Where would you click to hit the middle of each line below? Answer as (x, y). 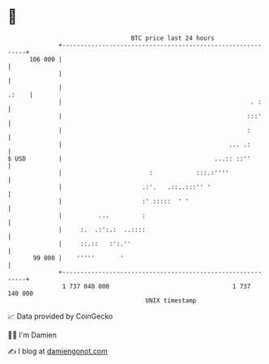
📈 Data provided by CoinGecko (60, 316)
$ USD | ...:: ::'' (129, 158)
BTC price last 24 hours (173, 38)
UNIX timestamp (171, 300)
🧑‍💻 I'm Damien (32, 335)
